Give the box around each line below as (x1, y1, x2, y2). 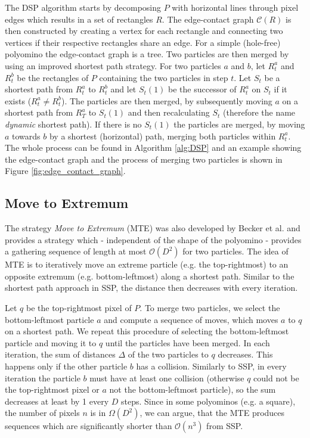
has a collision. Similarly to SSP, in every (136, 360, 287, 372)
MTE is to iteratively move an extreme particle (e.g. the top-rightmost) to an (5, 258, 289, 271)
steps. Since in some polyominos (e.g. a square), (121, 394, 296, 407)
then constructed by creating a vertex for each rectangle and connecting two (5, 24, 283, 37)
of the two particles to (128, 348, 209, 361)
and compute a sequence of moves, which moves (104, 313, 278, 325)
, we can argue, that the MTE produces (139, 406, 285, 419)
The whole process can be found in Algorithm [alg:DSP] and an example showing (5, 141, 302, 154)
